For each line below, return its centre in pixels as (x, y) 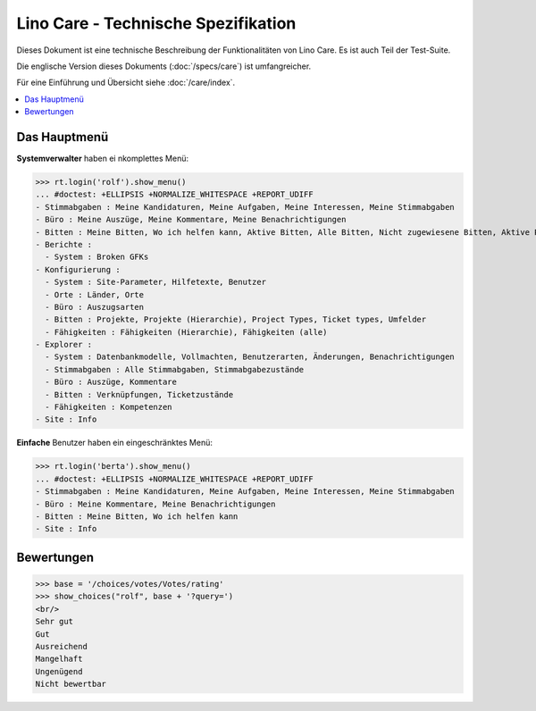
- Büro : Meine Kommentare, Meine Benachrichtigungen (155, 504)
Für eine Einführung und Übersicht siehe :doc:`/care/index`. (126, 83)
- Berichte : (64, 244)
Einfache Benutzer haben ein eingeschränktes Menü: (115, 443)
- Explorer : (64, 345)
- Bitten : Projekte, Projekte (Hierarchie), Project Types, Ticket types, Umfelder (236, 320)
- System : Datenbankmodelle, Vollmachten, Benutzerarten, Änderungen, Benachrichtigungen (250, 357)
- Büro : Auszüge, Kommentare (111, 382)
